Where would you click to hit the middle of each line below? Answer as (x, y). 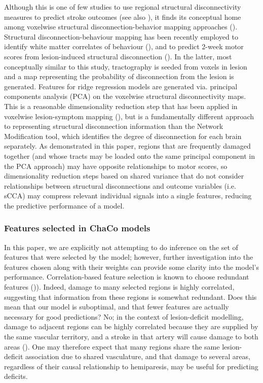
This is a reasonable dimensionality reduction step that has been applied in (121, 106)
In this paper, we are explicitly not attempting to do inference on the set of (121, 247)
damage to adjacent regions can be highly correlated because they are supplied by (131, 326)
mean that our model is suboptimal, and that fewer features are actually (117, 307)
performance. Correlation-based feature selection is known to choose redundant (127, 277)
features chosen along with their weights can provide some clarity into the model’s (131, 267)
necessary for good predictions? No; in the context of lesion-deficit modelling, (124, 316)
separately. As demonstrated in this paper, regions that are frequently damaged (127, 146)
